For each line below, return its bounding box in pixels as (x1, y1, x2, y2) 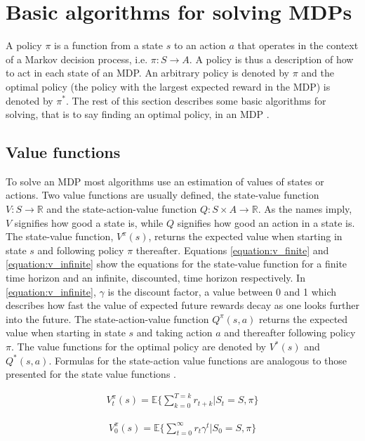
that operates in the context (237, 38, 359, 53)
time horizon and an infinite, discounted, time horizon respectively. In (6, 270, 305, 285)
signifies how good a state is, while (14, 215, 164, 230)
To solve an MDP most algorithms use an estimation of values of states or (6, 173, 324, 188)
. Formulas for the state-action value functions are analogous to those (48, 353, 347, 367)
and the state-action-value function (46, 202, 197, 216)
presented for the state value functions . (6, 367, 176, 381)
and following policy (37, 242, 124, 257)
